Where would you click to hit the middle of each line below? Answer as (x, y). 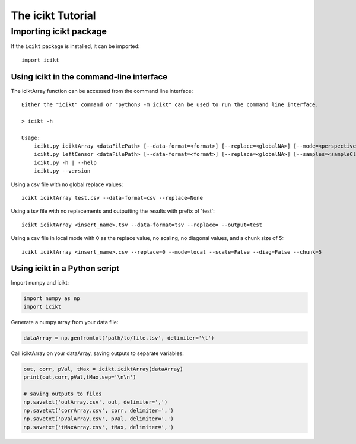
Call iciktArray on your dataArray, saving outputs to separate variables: (97, 353)
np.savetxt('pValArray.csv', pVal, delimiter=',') (99, 419)
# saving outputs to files (63, 394)
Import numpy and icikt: (40, 283)
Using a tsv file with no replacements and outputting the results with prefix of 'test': (113, 211)
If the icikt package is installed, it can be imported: (75, 46)
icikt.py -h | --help (65, 162)
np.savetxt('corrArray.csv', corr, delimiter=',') (99, 410)
